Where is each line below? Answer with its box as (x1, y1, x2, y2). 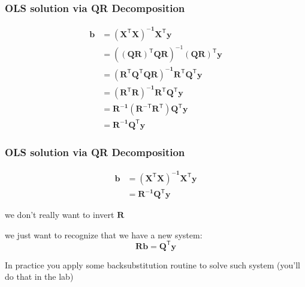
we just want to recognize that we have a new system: (5, 228, 203, 241)
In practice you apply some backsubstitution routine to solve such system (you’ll (5, 258, 300, 271)
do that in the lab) (5, 270, 74, 283)
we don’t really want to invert (5, 208, 114, 221)
